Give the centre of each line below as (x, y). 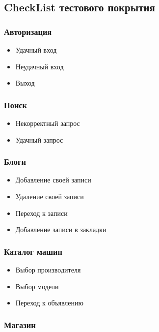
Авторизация (28, 31)
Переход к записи (41, 213)
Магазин (20, 324)
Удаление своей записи (50, 196)
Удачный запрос (39, 139)
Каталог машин (33, 251)
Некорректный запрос (48, 123)
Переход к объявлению (49, 303)
